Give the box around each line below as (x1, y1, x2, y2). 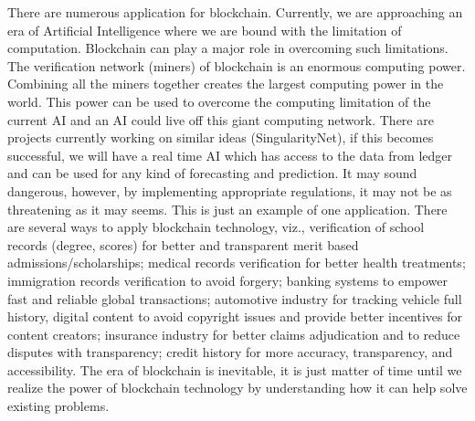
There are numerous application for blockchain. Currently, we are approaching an (7, 3, 463, 21)
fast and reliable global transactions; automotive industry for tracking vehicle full (7, 289, 462, 308)
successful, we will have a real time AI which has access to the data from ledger (7, 145, 452, 164)
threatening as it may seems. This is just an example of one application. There (7, 199, 448, 218)
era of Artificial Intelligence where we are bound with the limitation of (7, 20, 402, 39)
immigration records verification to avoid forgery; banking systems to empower (7, 270, 449, 289)
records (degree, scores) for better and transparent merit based (7, 235, 359, 254)
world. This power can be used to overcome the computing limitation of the (7, 91, 431, 111)
